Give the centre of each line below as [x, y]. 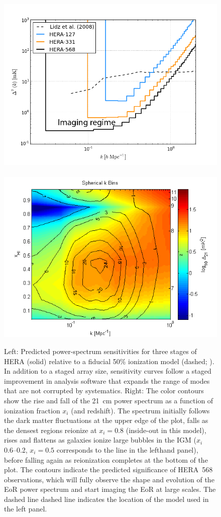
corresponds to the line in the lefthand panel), [127, 449]
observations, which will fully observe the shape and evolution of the [109, 479]
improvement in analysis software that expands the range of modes [107, 380]
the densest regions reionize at [50, 430]
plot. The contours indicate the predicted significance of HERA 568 [108, 469]
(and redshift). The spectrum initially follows [140, 410]
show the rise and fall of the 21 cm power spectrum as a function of [109, 400]
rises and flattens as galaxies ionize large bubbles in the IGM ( [100, 440]
